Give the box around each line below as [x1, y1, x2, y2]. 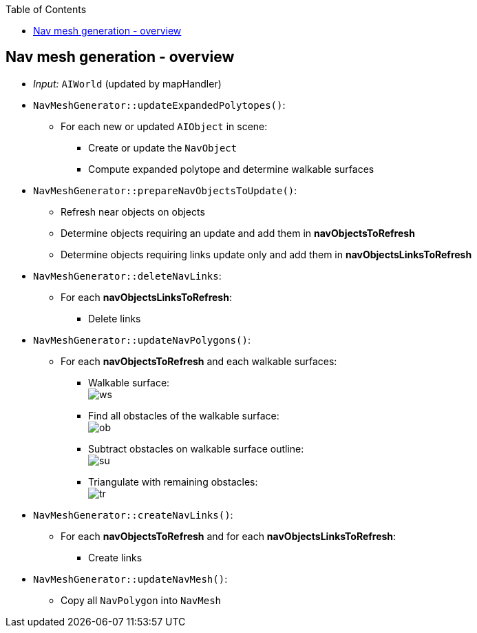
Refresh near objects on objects [61, 205, 205, 218]
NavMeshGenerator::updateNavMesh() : [33, 572, 228, 585]
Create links [88, 551, 142, 563]
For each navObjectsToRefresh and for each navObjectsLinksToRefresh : [61, 530, 396, 542]
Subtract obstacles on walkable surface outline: [88, 442, 304, 455]
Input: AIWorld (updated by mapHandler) [33, 77, 222, 90]
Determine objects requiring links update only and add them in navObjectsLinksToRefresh [61, 248, 472, 260]
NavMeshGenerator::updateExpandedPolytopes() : [33, 98, 286, 111]
